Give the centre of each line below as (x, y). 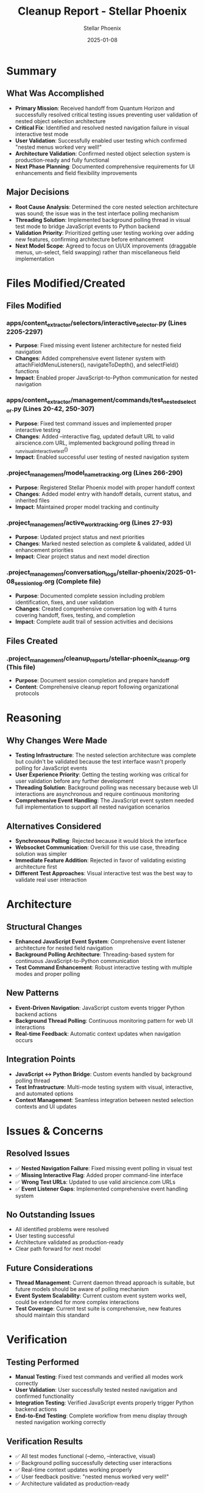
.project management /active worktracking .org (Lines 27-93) (90, 523)
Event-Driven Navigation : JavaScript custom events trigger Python (100, 1008)
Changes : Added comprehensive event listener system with (90, 358)
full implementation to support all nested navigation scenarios (93, 807)
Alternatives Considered (54, 826)
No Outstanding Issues (51, 1215)
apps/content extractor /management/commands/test (85, 400)
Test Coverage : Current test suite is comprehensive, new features (98, 1309)
